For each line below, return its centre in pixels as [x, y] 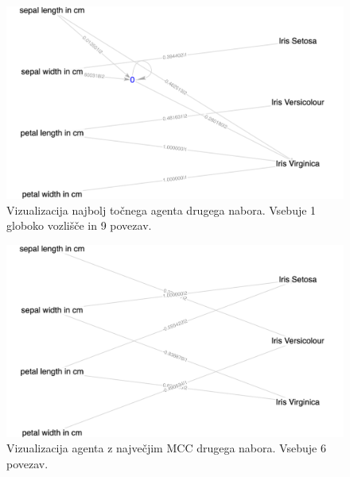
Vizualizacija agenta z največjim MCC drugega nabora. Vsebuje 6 [166, 448]
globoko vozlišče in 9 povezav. [79, 225]
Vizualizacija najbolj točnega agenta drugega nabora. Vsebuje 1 [161, 209]
